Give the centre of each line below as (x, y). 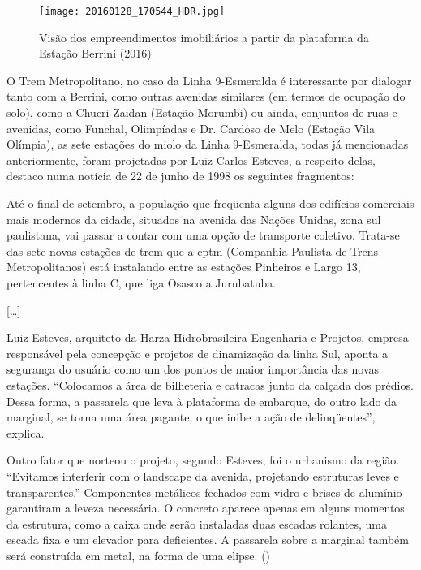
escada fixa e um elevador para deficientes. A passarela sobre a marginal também (208, 540)
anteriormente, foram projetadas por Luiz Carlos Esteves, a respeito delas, (191, 160)
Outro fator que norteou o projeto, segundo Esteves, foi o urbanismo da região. (203, 460)
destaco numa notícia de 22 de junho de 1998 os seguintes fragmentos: (180, 176)
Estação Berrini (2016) (95, 53)
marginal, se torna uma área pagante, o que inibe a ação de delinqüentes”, (191, 417)
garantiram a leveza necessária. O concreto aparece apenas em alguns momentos (206, 508)
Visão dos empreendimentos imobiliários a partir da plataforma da (204, 37)
